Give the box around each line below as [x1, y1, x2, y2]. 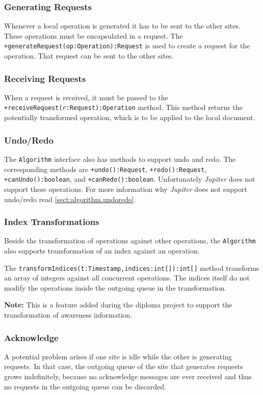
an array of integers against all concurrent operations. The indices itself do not [4, 272, 250, 283]
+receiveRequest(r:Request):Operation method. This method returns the [4, 102, 243, 112]
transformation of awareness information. [4, 309, 133, 320]
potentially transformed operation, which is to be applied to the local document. [4, 112, 255, 123]
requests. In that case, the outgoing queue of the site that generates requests [4, 361, 243, 372]
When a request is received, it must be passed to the [4, 92, 168, 102]
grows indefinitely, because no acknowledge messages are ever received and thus [4, 371, 252, 381]
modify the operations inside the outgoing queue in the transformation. [4, 282, 226, 293]
